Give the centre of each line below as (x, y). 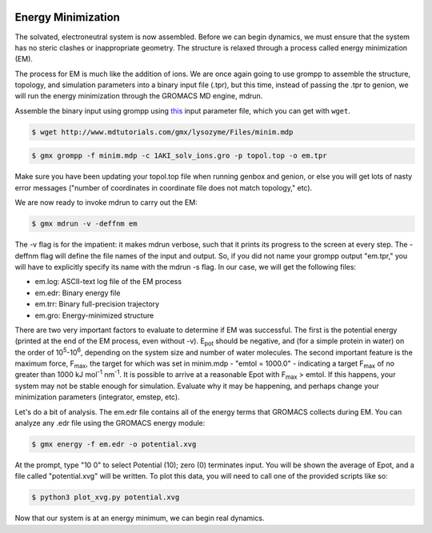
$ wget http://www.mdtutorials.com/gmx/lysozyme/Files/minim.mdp (162, 132)
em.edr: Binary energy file (78, 293)
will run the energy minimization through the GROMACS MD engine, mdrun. (139, 96)
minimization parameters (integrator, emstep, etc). (97, 397)
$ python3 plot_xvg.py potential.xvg (106, 497)
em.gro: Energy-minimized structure (94, 315)
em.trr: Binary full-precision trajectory (97, 304)
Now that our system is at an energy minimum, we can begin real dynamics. (140, 518)
